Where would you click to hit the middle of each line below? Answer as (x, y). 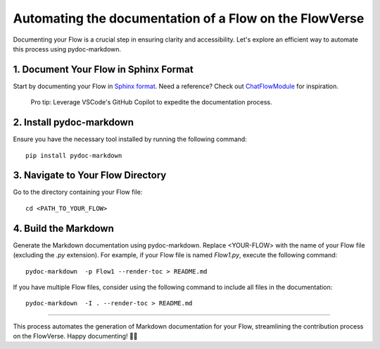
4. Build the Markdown (63, 228)
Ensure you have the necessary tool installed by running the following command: (130, 139)
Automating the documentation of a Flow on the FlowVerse (189, 18)
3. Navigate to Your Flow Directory (90, 175)
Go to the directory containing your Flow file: (78, 192)
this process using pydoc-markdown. (67, 49)
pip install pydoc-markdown (74, 155)
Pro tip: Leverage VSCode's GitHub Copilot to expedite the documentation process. (151, 102)
